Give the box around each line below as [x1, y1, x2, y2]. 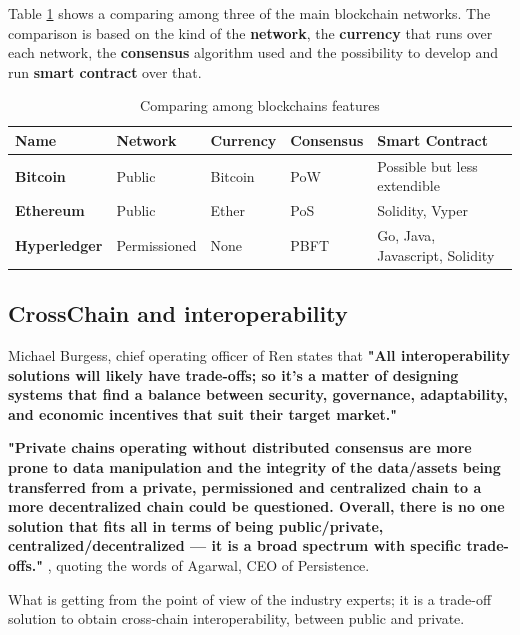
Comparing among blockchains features [140, 95, 380, 116]
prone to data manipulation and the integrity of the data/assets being [8, 456, 501, 477]
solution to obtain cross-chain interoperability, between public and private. [8, 608, 465, 629]
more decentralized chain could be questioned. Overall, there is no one [8, 496, 505, 517]
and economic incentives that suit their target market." [8, 403, 397, 424]
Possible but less [377, 155, 478, 176]
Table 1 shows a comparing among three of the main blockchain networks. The [8, 3, 491, 23]
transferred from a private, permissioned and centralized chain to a [8, 476, 482, 497]
